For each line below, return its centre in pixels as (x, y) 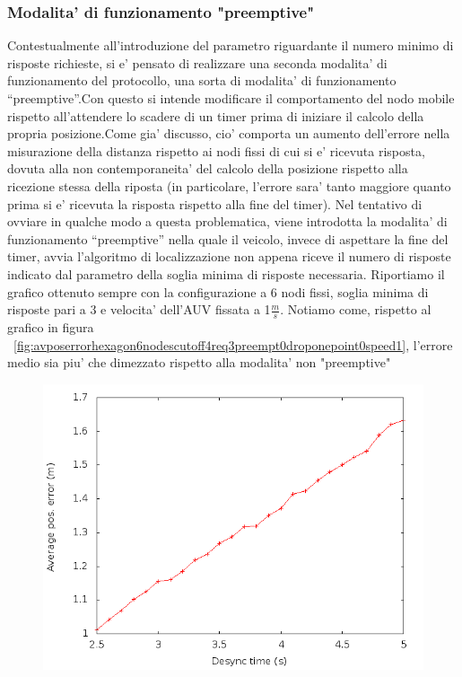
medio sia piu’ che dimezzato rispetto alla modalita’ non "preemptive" (199, 362)
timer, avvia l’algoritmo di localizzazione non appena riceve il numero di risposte (229, 256)
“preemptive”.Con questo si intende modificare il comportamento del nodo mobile (231, 98)
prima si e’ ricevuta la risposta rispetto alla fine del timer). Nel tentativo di (215, 203)
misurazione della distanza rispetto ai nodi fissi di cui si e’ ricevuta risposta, (216, 150)
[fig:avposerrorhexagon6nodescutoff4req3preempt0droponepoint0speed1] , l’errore (233, 344)
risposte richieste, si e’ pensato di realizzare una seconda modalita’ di (197, 62)
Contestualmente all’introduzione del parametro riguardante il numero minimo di (231, 45)
